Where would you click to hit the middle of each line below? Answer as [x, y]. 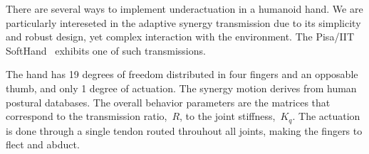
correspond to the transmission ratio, [87, 116]
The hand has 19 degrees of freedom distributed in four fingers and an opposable [182, 74]
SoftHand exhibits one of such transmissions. [106, 50]
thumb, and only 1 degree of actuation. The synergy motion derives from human [181, 88]
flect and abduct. [43, 144]
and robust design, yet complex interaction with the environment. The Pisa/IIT [180, 37]
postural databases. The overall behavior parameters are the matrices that [168, 102]
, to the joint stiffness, [228, 116]
